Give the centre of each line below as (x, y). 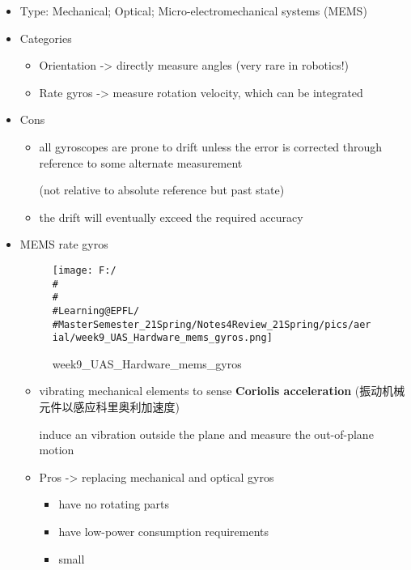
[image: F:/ (84, 270)
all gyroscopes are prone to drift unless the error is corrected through (211, 146)
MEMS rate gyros (64, 244)
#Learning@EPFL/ (96, 311)
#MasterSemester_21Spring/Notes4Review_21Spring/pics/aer (212, 324)
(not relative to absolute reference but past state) (162, 190)
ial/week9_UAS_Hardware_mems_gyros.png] (162, 338)
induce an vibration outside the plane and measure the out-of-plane (206, 434)
